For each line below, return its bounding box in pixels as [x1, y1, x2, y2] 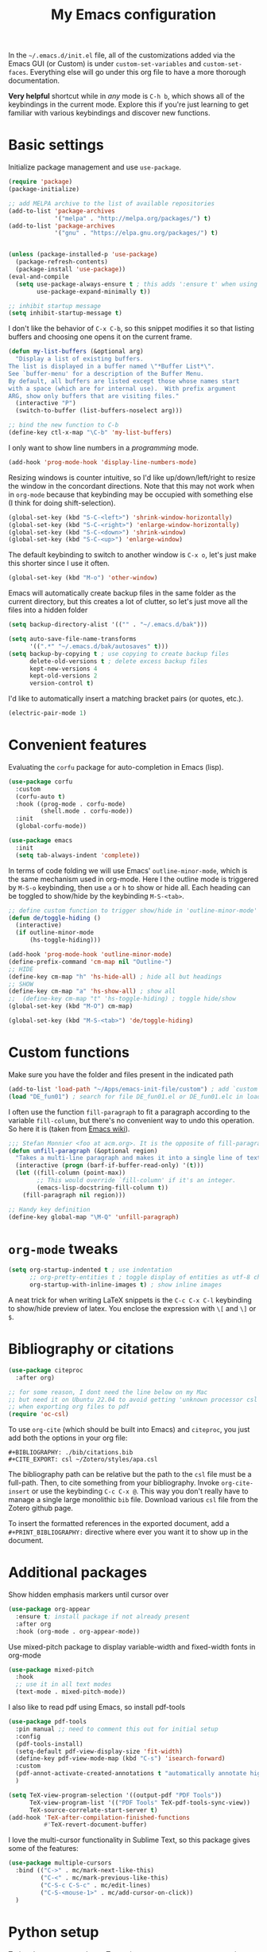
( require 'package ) [8, 178, 73, 186]
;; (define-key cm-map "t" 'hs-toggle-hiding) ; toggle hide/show [8, 995, 237, 1003]
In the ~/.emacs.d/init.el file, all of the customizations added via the [8, 50, 236, 61]
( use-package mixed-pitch [8, 1665, 94, 1673]
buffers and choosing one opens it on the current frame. [8, 332, 192, 342]
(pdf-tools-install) [15, 1739, 83, 1748]
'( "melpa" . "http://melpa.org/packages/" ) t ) [54, 214, 212, 222]
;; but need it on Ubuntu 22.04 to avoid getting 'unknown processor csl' [8, 1396, 261, 1403]
